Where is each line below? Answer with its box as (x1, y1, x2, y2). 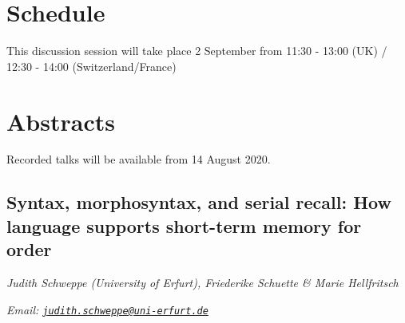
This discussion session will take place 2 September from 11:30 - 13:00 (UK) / (6, 42, 387, 59)
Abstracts (6, 104, 115, 137)
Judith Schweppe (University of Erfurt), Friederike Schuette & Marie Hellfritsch (6, 274, 399, 291)
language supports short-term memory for (6, 213, 362, 238)
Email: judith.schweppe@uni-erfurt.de (6, 301, 208, 317)
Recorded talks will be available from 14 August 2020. (6, 151, 271, 167)
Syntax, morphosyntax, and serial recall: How (6, 190, 391, 215)
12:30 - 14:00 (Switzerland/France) (6, 57, 177, 74)
